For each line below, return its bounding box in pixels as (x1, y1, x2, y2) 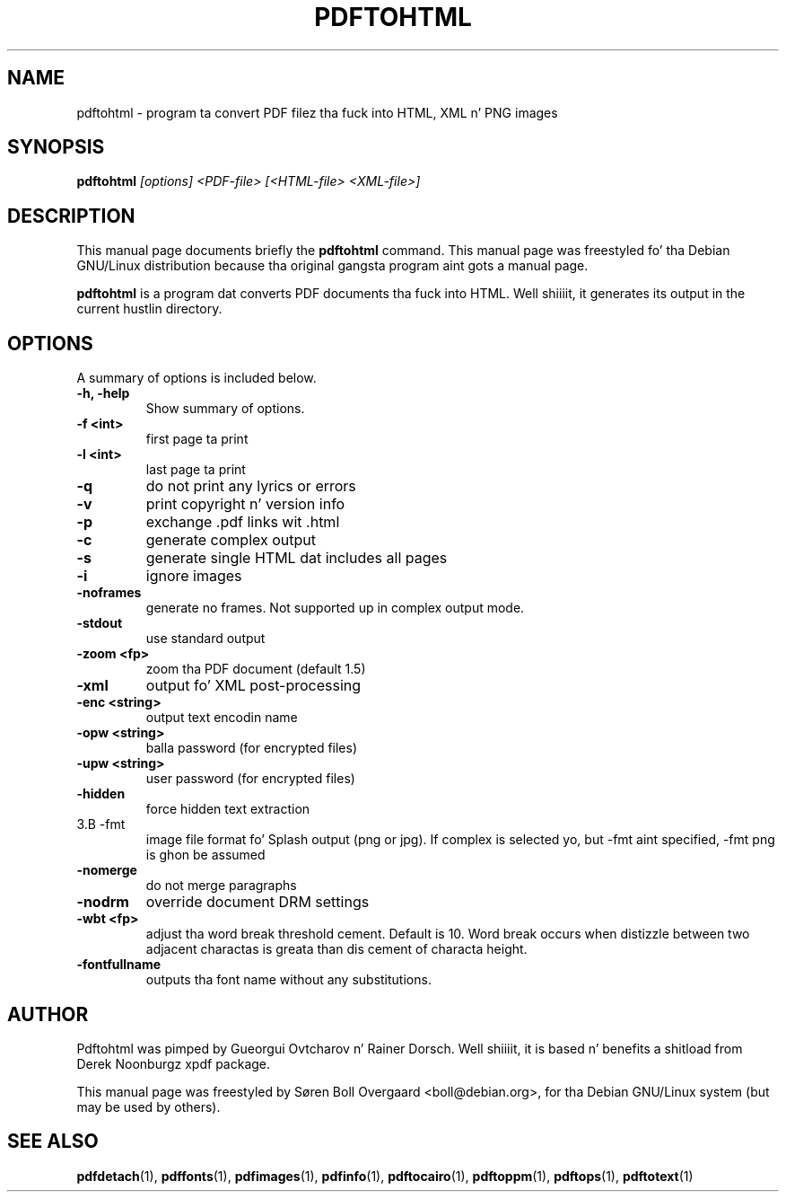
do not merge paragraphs (145, 877, 297, 894)
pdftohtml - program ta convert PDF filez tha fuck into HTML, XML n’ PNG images (76, 104, 558, 120)
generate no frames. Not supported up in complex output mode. (145, 600, 525, 616)
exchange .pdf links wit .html (145, 513, 340, 532)
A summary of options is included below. (76, 370, 317, 386)
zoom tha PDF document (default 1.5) (145, 661, 366, 677)
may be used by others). (76, 1098, 221, 1115)
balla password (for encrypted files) (145, 740, 358, 756)
